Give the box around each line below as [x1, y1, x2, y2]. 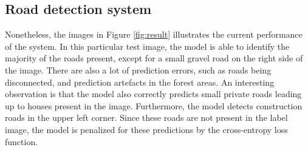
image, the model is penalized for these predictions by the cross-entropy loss [5, 123, 288, 135]
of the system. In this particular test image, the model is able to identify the [5, 39, 290, 52]
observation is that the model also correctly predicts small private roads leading [5, 87, 302, 100]
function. [5, 135, 38, 148]
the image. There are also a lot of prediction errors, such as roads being [5, 63, 272, 76]
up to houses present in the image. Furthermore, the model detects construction [5, 99, 303, 112]
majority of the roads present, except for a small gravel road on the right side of [5, 52, 303, 64]
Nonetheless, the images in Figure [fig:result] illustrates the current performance [5, 28, 303, 41]
